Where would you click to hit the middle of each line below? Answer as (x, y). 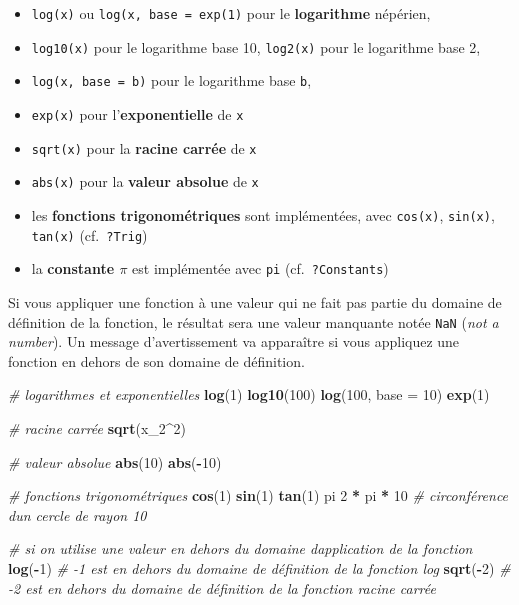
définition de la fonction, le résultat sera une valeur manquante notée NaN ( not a (253, 321)
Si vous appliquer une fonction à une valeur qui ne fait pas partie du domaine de (255, 301)
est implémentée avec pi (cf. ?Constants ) (260, 268)
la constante (73, 268)
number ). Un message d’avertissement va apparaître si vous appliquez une (234, 341)
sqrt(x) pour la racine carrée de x (144, 147)
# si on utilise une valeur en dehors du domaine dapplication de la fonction (240, 548)
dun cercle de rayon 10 (77, 514)
